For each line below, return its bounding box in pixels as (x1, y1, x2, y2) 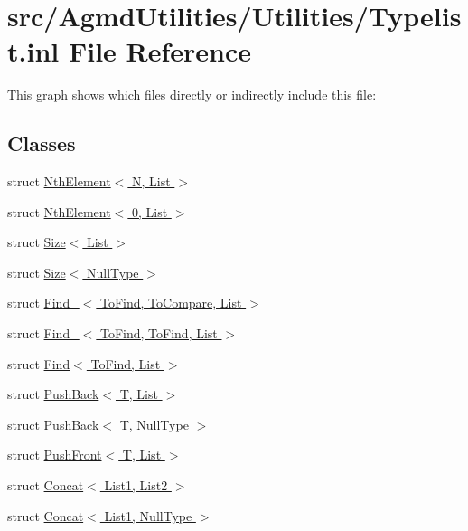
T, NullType (119, 414, 189, 433)
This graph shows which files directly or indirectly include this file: (7, 85, 377, 104)
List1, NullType (104, 506, 192, 525)
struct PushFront (7, 445, 102, 464)
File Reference (68, 33, 252, 70)
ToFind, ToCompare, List (99, 293, 242, 312)
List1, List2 (104, 476, 168, 495)
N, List (131, 172, 171, 191)
